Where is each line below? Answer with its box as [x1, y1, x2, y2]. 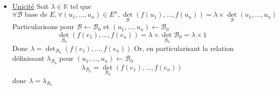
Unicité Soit [12, 1, 49, 11]
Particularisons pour [12, 21, 74, 32]
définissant [12, 53, 45, 63]
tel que [70, 1, 91, 11]
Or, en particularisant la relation [134, 43, 234, 53]
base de [24, 11, 47, 19]
